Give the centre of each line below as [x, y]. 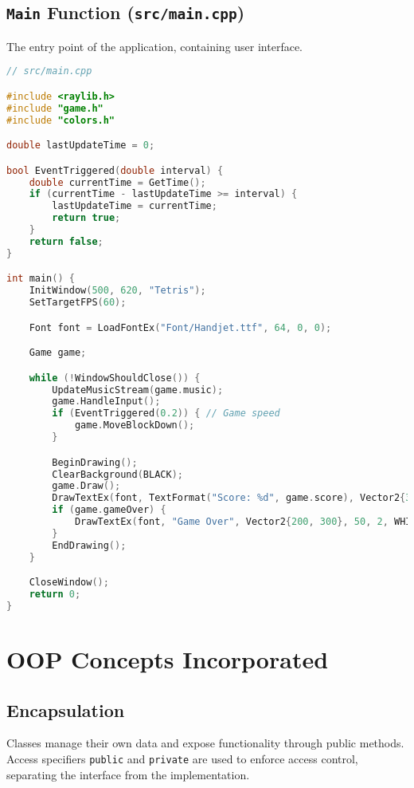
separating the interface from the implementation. [128, 774]
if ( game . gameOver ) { [109, 510]
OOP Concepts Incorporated [168, 658]
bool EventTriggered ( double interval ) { [115, 170]
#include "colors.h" [61, 120]
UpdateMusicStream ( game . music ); [138, 390]
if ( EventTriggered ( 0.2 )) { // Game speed [166, 414]
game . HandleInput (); [106, 402]
